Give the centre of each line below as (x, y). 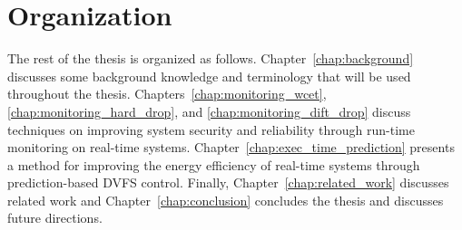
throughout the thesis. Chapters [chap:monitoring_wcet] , (167, 94)
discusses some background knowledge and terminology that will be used (209, 76)
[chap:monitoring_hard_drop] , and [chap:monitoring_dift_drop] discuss (209, 111)
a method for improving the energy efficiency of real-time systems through (214, 164)
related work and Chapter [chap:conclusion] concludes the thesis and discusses (226, 200)
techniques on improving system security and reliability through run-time (211, 129)
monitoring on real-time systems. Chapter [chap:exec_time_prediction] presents (231, 147)
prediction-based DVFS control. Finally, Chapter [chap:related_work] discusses (228, 182)
